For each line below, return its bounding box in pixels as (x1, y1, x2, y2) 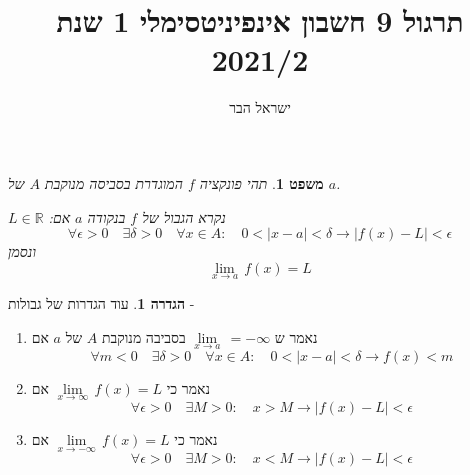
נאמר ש (274, 326, 318, 347)
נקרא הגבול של (142, 206, 226, 227)
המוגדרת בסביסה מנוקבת (44, 172, 183, 193)
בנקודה (87, 206, 126, 227)
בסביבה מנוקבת (101, 326, 186, 347)
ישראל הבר (229, 97, 291, 118)
